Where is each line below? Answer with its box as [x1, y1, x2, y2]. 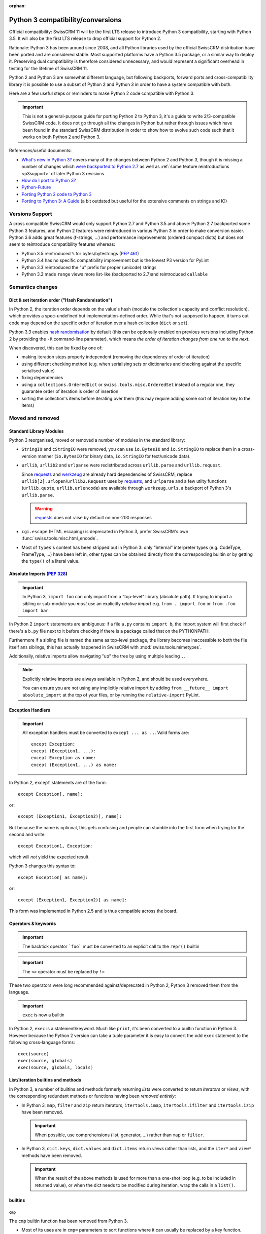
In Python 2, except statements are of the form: [9, 780, 107, 786]
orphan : [9, 3, 26, 8]
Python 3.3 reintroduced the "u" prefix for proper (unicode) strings [21, 264, 157, 270]
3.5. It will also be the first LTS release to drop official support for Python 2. [9, 36, 162, 41]
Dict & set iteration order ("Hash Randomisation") [9, 297, 113, 303]
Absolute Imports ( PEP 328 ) [9, 571, 67, 577]
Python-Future [21, 184, 51, 190]
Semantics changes [9, 283, 58, 290]
